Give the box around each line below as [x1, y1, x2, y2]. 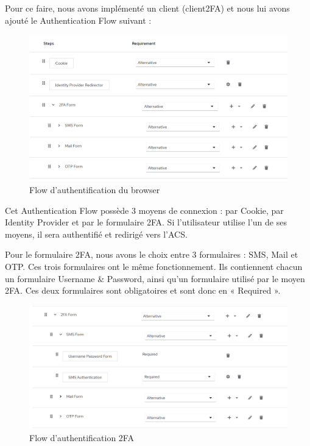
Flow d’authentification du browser [29, 183, 160, 196]
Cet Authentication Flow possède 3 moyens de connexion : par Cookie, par [5, 204, 284, 216]
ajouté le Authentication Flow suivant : [5, 13, 152, 26]
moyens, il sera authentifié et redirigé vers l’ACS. [5, 227, 188, 240]
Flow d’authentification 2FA [29, 431, 134, 444]
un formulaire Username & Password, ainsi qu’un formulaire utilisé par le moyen [5, 272, 305, 285]
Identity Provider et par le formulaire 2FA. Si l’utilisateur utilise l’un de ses [5, 216, 287, 228]
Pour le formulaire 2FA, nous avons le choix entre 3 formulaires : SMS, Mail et [5, 248, 298, 261]
